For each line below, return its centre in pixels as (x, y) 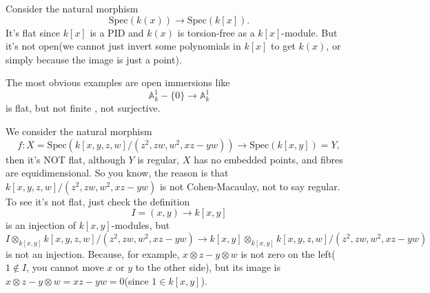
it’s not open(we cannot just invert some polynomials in (123, 46)
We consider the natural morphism (79, 131)
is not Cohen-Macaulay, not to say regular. (250, 186)
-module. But (309, 32)
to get (283, 46)
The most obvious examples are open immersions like (118, 82)
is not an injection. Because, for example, (93, 253)
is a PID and (117, 32)
